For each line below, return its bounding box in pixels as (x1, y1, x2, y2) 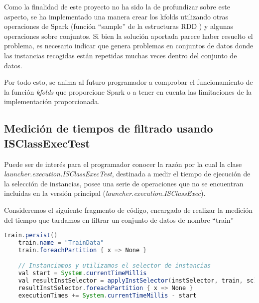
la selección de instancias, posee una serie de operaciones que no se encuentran (4, 178, 244, 188)
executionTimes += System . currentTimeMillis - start (18, 292, 197, 299)
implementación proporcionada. (4, 96, 100, 107)
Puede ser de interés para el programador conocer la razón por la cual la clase (4, 158, 242, 169)
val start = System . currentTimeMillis (18, 270, 147, 277)
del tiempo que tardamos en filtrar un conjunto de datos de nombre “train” (4, 214, 234, 225)
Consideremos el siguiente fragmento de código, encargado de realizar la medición (4, 204, 253, 215)
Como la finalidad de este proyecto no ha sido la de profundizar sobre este (4, 1, 230, 11)
